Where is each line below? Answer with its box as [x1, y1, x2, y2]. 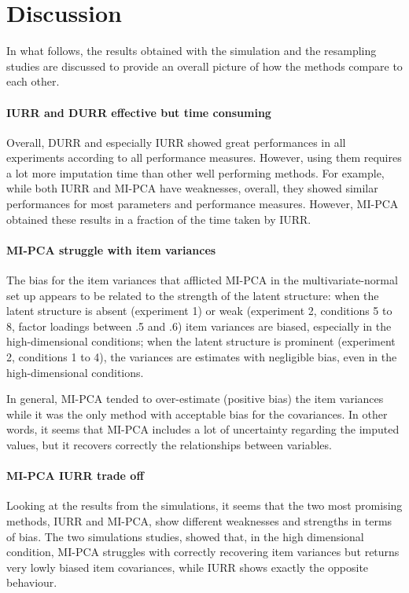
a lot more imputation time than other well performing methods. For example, [6, 164, 385, 181]
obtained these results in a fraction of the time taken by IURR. [6, 210, 311, 227]
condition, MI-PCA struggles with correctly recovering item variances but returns [6, 544, 400, 560]
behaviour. [6, 574, 57, 591]
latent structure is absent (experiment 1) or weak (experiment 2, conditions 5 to [6, 302, 392, 319]
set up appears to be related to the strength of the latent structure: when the [6, 287, 379, 303]
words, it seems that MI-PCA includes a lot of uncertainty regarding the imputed [6, 421, 400, 437]
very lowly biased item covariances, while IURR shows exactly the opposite [6, 558, 369, 575]
